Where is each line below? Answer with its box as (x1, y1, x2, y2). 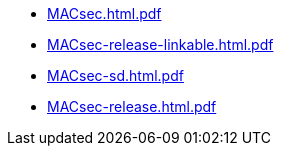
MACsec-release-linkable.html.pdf (47, 36, 274, 53)
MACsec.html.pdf (47, 5, 162, 22)
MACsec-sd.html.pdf (47, 67, 184, 84)
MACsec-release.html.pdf (47, 98, 217, 115)
